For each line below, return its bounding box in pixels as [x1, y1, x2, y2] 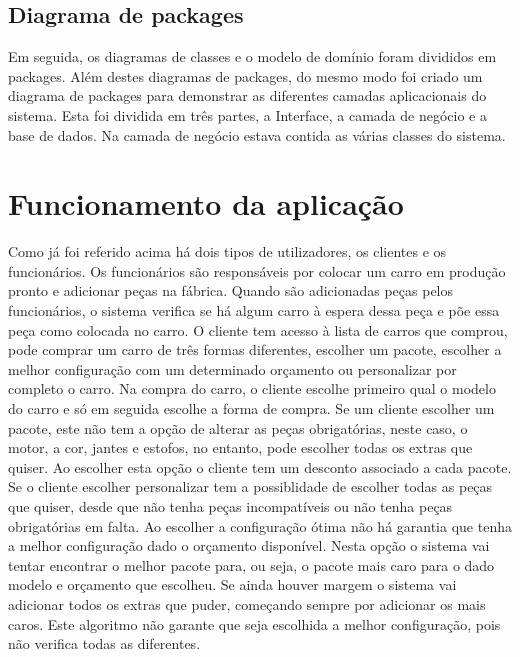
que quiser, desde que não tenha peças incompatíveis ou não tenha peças [8, 496, 453, 517]
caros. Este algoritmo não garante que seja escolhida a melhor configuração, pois [8, 613, 501, 634]
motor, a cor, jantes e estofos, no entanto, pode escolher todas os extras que [8, 437, 473, 458]
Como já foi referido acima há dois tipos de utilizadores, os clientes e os [8, 241, 447, 262]
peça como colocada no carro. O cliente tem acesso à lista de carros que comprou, [8, 319, 508, 340]
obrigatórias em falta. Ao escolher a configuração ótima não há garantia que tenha [8, 515, 512, 536]
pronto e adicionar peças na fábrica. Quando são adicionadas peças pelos [8, 280, 454, 301]
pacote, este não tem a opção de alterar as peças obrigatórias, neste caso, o [8, 417, 468, 438]
